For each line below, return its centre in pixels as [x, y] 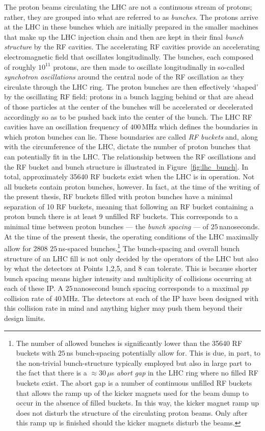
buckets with [36, 353]
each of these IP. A [34, 288]
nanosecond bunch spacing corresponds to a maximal [156, 288]
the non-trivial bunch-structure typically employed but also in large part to [134, 362]
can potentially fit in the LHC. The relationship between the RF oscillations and [130, 156]
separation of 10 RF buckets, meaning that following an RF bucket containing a [129, 206]
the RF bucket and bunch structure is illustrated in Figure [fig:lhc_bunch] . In [126, 166]
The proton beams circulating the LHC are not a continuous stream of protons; [128, 7]
